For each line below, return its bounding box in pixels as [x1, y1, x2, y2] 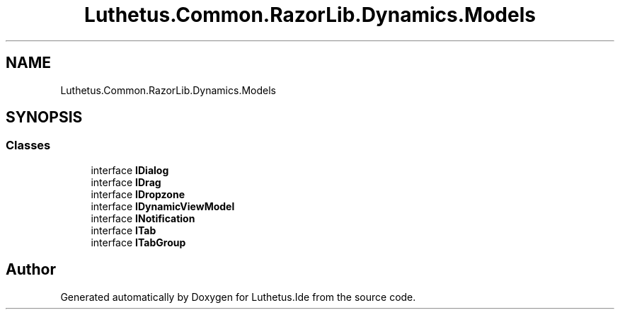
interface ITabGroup [91, 236, 186, 248]
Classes [6, 138, 51, 153]
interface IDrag [91, 176, 161, 188]
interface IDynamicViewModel [91, 200, 235, 212]
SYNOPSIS [6, 108, 83, 127]
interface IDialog [91, 164, 169, 176]
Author [6, 260, 56, 279]
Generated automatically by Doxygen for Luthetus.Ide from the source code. [60, 290, 416, 303]
